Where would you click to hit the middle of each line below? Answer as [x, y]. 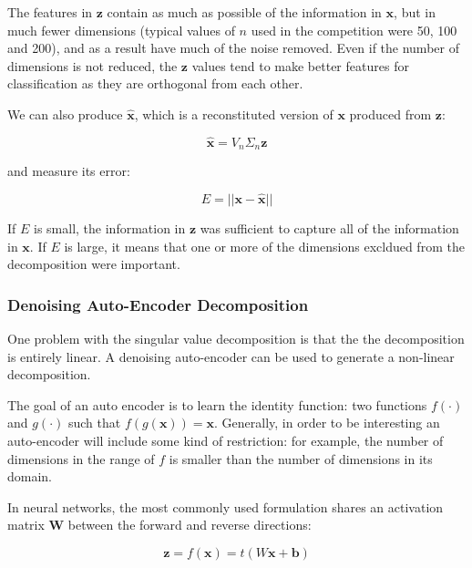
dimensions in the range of [81, 458]
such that [94, 423]
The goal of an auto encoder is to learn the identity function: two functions [217, 404]
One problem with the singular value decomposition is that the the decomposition [236, 339]
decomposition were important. [94, 264]
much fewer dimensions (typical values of [121, 30]
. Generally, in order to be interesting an [327, 423]
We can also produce [65, 114]
